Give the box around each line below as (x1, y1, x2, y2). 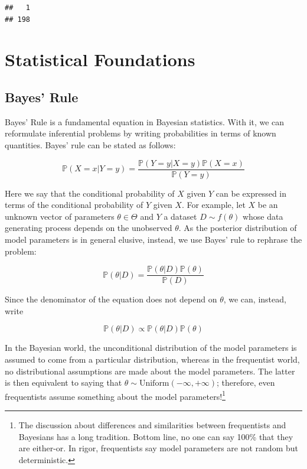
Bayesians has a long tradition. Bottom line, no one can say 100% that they (18, 430, 293, 442)
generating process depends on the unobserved (5, 222, 172, 234)
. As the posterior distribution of (178, 222, 297, 234)
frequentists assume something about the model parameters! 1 (5, 388, 226, 402)
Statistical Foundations (5, 47, 195, 71)
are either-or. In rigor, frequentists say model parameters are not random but (18, 442, 298, 454)
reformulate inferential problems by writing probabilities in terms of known (5, 127, 276, 139)
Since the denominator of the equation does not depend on (5, 293, 217, 305)
